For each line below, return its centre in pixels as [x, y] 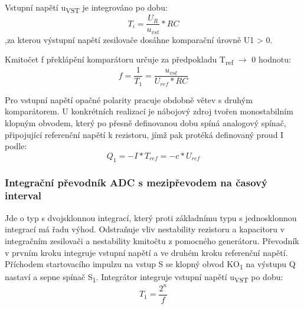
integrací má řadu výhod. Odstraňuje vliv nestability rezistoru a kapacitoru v [145, 229]
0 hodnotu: [271, 59]
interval [23, 195]
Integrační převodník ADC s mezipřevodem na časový [136, 182]
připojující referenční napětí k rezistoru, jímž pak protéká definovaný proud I [144, 134]
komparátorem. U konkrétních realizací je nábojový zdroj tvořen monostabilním [149, 111]
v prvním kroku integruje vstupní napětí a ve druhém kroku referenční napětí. [146, 252]
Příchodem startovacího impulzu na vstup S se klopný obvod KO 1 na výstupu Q [150, 264]
